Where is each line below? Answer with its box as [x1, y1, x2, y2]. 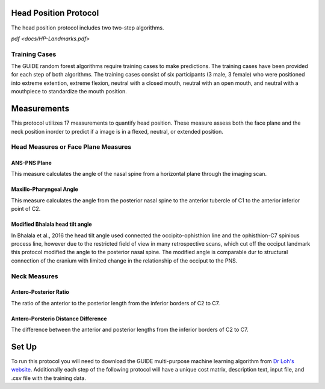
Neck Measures [11, 272, 58, 280]
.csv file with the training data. [11, 374, 87, 382]
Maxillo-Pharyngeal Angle [11, 185, 78, 193]
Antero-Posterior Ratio [11, 288, 69, 296]
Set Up [11, 341, 37, 352]
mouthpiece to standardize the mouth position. [11, 88, 128, 95]
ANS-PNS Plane [11, 160, 52, 167]
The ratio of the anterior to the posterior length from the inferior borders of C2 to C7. [11, 299, 220, 307]
